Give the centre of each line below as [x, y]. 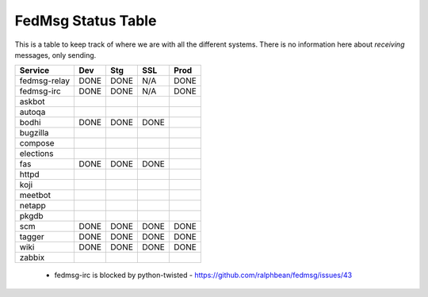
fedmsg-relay [45, 81]
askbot [32, 101]
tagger [32, 237]
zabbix [32, 257]
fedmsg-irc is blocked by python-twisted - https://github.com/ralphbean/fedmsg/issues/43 [203, 275]
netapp [33, 206]
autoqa [32, 112]
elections [37, 154]
